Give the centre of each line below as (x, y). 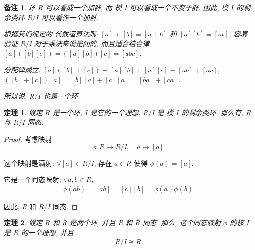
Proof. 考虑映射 (28, 138)
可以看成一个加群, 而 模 (83, 7)
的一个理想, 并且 (47, 232)
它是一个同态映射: (32, 179)
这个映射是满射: (29, 162)
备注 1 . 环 (20, 7)
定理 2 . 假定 (23, 223)
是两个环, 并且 (93, 223)
